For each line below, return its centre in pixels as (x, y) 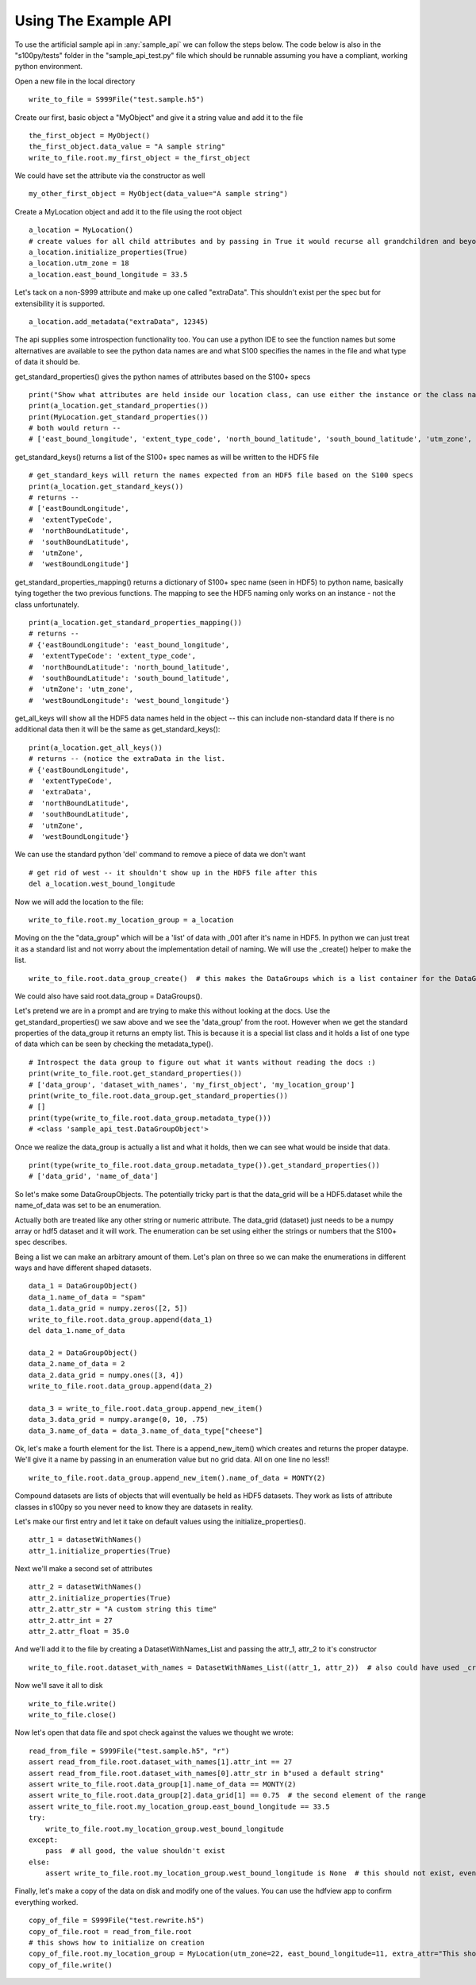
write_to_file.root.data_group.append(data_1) (121, 1319)
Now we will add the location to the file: (79, 902)
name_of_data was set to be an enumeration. (88, 1205)
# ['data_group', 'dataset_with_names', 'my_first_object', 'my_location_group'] (192, 1085)
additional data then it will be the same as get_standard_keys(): (117, 729)
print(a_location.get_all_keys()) (96, 747)
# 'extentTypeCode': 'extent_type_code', (113, 656)
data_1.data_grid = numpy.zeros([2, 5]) (108, 1308)
